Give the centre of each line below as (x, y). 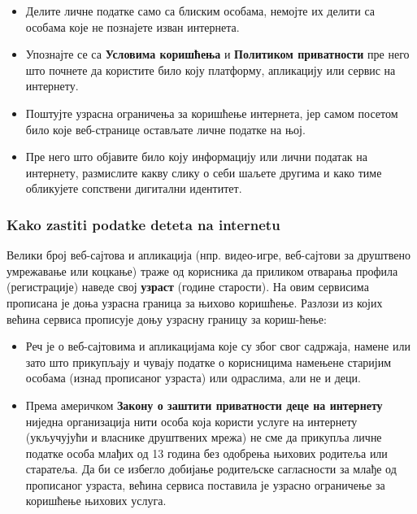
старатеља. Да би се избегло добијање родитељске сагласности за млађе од (211, 469)
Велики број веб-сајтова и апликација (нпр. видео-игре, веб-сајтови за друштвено (208, 255)
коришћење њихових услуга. (96, 501)
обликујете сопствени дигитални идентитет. (134, 188)
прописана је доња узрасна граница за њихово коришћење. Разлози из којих (195, 302)
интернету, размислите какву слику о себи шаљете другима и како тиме (204, 172)
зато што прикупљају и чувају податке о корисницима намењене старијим (208, 362)
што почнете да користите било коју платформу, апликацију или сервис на (211, 70)
